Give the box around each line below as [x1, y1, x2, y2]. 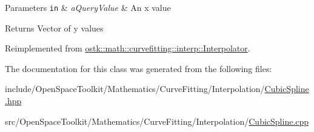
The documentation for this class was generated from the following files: [5, 62, 272, 74]
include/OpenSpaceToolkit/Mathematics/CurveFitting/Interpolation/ [5, 82, 265, 95]
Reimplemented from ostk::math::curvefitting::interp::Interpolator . [5, 42, 250, 54]
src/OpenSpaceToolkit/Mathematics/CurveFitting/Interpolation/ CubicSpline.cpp [5, 114, 309, 127]
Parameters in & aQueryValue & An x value [5, 1, 171, 13]
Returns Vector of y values [5, 21, 104, 34]
